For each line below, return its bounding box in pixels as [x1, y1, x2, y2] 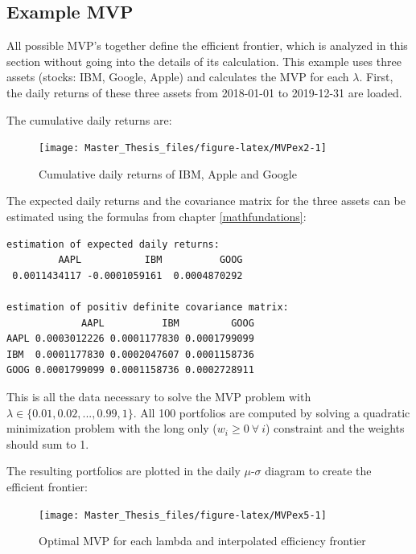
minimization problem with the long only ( [6, 420, 217, 437]
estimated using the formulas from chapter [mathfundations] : [6, 208, 307, 225]
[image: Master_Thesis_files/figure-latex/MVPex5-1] [39, 509, 327, 521]
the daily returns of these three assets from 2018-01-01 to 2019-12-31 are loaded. [6, 84, 402, 101]
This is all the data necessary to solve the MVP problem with [6, 388, 311, 404]
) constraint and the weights [266, 420, 405, 437]
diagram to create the [265, 462, 372, 479]
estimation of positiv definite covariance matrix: [6, 301, 289, 313]
